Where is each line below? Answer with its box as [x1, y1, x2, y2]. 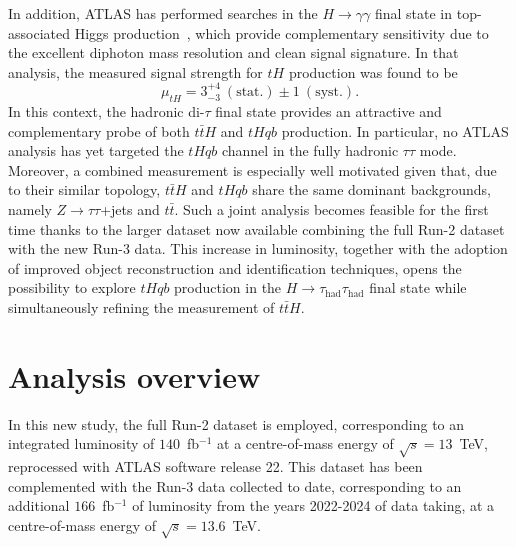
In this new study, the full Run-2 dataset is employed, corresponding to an [8, 413, 465, 434]
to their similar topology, [8, 179, 161, 200]
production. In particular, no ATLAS [281, 120, 509, 141]
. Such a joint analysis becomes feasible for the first [174, 198, 489, 219]
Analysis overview [8, 355, 261, 396]
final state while [369, 277, 467, 298]
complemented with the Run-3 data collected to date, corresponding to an [8, 475, 462, 496]
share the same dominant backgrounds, [252, 179, 491, 200]
